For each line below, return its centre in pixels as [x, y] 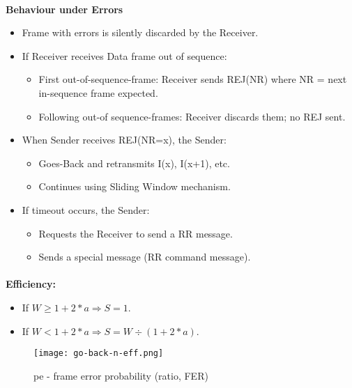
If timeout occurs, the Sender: [86, 209]
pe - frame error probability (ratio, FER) [121, 375]
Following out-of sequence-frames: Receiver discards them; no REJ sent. [192, 116]
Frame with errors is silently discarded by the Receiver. [140, 32]
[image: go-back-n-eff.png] [99, 354]
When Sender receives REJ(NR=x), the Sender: [124, 140]
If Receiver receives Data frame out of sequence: [124, 55]
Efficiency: [31, 284]
